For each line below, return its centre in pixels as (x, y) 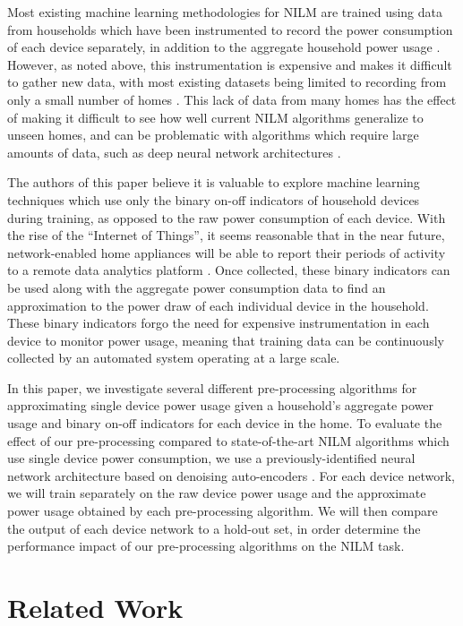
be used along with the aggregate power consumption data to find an (197, 287)
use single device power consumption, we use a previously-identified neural (211, 458)
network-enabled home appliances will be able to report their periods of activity (227, 252)
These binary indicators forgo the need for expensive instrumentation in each (219, 323)
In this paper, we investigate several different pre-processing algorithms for (212, 387)
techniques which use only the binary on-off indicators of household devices (214, 199)
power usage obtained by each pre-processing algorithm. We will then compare (223, 511)
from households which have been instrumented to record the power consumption (230, 29)
